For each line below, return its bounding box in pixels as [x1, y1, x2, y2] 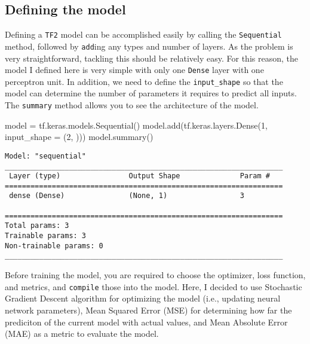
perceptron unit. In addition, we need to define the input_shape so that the [5, 75, 283, 87]
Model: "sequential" [5, 151, 87, 160]
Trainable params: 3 [5, 232, 87, 241]
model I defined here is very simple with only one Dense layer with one [5, 63, 264, 76]
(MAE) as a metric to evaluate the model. [5, 327, 159, 340]
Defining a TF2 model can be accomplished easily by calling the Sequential [5, 28, 282, 41]
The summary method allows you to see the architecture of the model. [5, 99, 259, 111]
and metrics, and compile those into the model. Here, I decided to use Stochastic [5, 280, 302, 293]
